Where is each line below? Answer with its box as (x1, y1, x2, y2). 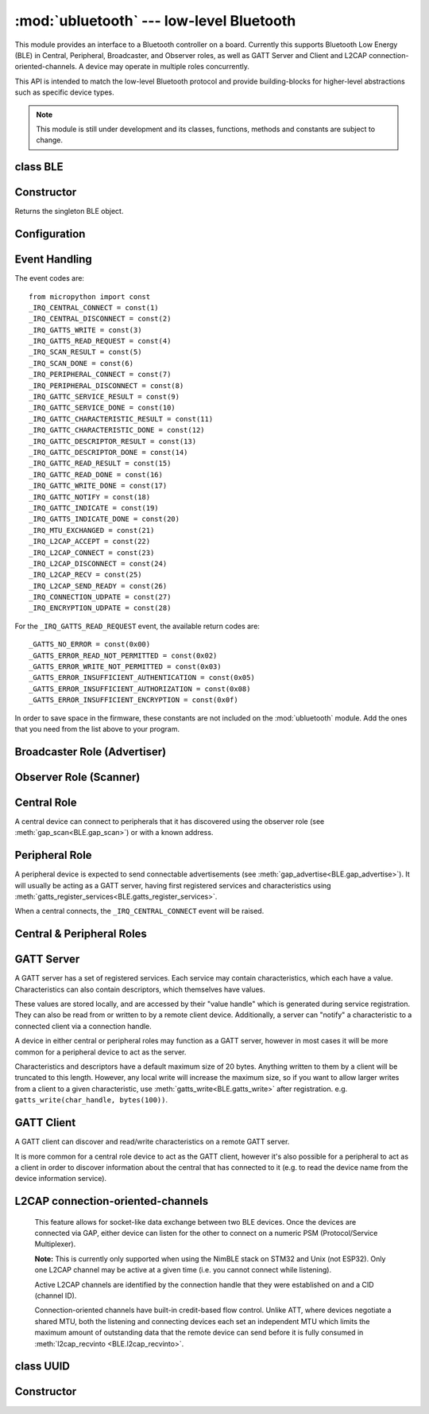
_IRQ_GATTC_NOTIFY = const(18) (29, 492, 151, 501)
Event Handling (14, 253, 93, 266)
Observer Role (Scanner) (14, 770, 141, 783)
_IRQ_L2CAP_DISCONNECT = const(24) (29, 559, 168, 568)
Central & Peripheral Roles (14, 927, 147, 941)
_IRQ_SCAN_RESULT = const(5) (29, 348, 142, 357)
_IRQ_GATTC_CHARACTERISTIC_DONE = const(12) (29, 425, 206, 435)
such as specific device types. (14, 87, 114, 97)
